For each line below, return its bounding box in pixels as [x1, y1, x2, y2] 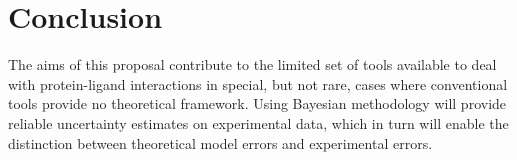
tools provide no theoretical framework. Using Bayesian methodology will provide [8, 93, 507, 114]
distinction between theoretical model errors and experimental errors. [8, 132, 433, 153]
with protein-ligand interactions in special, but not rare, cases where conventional [8, 73, 508, 94]
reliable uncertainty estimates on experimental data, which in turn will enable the [8, 112, 509, 133]
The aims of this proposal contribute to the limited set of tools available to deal [8, 54, 497, 75]
